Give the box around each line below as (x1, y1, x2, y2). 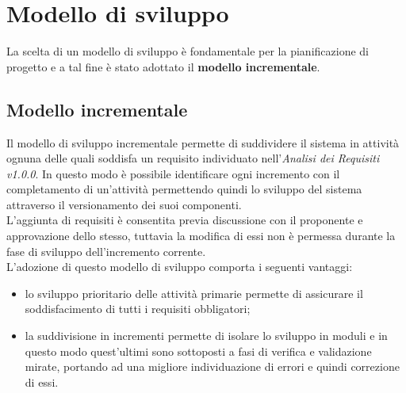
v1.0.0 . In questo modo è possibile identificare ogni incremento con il (6, 165, 340, 181)
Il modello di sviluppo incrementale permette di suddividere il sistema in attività (6, 134, 400, 151)
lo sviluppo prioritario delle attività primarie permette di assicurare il (25, 284, 363, 301)
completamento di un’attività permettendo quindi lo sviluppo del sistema (6, 181, 362, 197)
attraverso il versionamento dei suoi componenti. (6, 196, 242, 212)
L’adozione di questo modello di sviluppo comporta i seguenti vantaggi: (6, 258, 353, 275)
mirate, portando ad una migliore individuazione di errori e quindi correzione (25, 358, 400, 375)
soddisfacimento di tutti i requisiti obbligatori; (25, 300, 251, 317)
